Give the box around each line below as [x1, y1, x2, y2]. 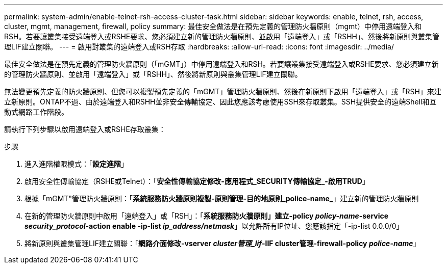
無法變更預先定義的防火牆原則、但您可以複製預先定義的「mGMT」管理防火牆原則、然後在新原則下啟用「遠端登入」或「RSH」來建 [4, 87, 441, 96]
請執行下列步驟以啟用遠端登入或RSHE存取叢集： [4, 125, 166, 133]
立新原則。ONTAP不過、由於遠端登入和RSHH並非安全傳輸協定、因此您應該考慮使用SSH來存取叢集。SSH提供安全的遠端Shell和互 [4, 97, 437, 106]
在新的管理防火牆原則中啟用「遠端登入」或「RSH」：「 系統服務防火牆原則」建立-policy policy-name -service [24, 211, 389, 220]
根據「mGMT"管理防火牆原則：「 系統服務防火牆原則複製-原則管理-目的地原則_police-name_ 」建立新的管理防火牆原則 [24, 194, 419, 203]
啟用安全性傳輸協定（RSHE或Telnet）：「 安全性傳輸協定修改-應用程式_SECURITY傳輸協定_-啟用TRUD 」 [24, 177, 369, 185]
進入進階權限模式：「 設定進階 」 [24, 159, 128, 168]
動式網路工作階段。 [4, 108, 68, 116]
